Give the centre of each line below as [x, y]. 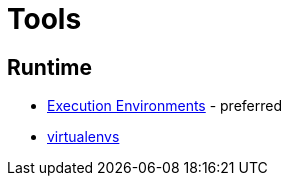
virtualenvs [83, 137]
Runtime [49, 67]
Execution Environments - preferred [165, 106]
